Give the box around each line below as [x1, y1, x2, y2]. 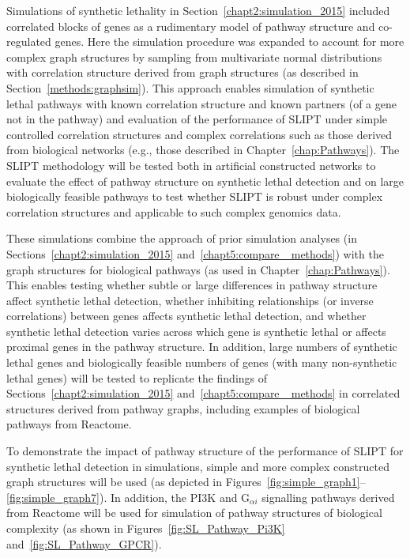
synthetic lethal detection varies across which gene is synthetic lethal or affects [6, 322, 386, 339]
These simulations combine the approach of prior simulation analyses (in [6, 230, 357, 247]
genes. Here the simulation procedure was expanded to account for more [55, 33, 404, 50]
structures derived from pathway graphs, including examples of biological [6, 400, 360, 417]
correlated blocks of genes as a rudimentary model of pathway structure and [6, 17, 375, 34]
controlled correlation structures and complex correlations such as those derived [6, 126, 393, 142]
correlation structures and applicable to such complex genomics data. [6, 203, 341, 220]
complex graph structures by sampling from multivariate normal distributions [6, 48, 382, 65]
